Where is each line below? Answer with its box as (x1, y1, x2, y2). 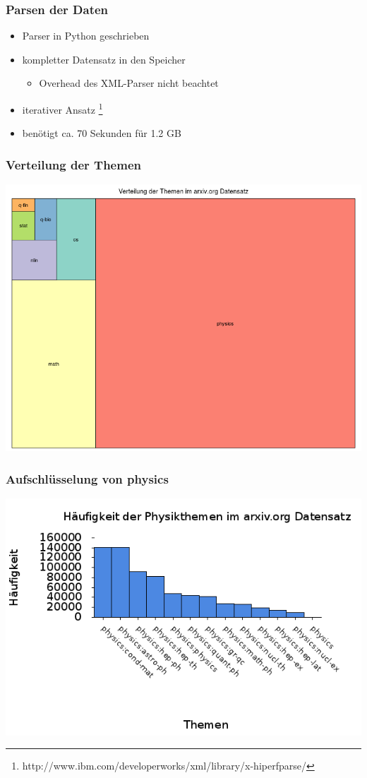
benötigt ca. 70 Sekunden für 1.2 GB (22, 126, 181, 140)
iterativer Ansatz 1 (22, 100, 103, 116)
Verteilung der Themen (6, 155, 141, 173)
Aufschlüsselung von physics (6, 469, 169, 487)
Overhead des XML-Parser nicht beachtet (39, 76, 219, 90)
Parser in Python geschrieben (22, 28, 150, 43)
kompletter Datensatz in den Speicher (22, 52, 186, 66)
